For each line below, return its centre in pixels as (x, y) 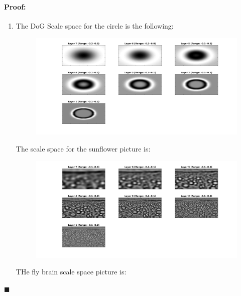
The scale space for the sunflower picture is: (83, 149)
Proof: (15, 6)
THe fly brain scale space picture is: (71, 272)
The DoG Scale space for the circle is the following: (95, 25)
